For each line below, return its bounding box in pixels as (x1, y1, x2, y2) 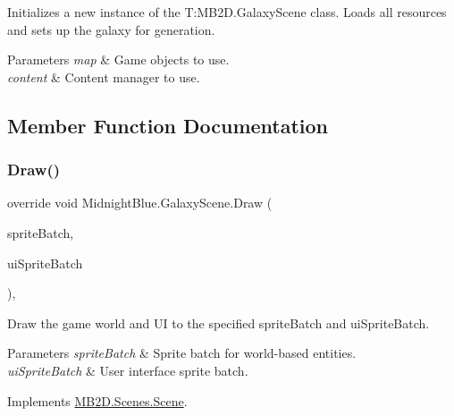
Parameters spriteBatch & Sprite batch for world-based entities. (7, 344, 357, 362)
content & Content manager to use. (7, 67, 200, 86)
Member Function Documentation (7, 111, 329, 139)
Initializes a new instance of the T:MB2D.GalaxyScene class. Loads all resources (7, 3, 447, 21)
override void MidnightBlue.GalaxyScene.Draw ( (7, 193, 273, 212)
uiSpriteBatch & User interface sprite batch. (7, 361, 248, 379)
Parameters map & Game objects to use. (7, 50, 230, 69)
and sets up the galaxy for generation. (7, 20, 215, 38)
